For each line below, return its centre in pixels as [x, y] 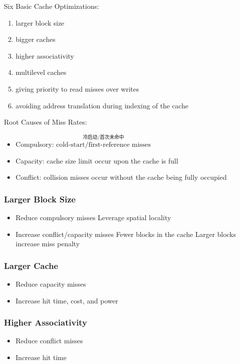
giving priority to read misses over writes [77, 88]
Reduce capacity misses [51, 283]
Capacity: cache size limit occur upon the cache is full [97, 160]
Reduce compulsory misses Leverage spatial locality [93, 217]
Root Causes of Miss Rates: [46, 122]
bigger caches [35, 39]
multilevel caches [41, 72]
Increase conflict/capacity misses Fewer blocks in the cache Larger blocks [126, 234]
